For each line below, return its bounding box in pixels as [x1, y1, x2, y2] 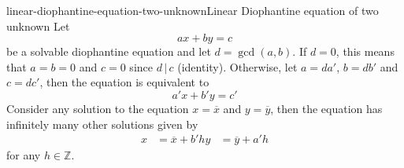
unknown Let [6, 17, 70, 34]
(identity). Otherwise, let [177, 58, 298, 75]
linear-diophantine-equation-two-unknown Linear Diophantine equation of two [6, 2, 379, 18]
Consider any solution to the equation [6, 100, 189, 116]
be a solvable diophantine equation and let [6, 43, 211, 60]
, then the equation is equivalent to [39, 74, 209, 90]
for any [6, 147, 41, 163]
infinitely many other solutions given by [6, 115, 198, 132]
